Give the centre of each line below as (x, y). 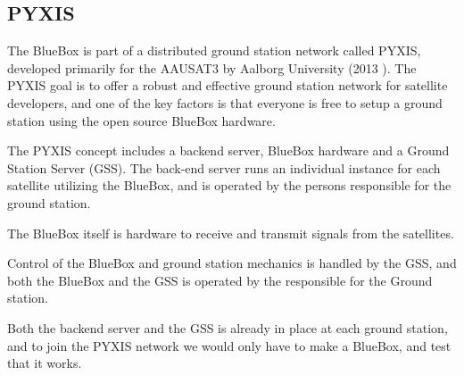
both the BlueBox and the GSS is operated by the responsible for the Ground (220, 280)
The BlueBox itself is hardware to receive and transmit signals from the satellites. (231, 233)
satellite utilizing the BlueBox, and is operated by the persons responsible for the (229, 185)
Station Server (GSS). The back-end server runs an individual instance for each (224, 167)
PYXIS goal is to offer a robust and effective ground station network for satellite (228, 85)
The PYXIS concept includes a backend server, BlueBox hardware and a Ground (228, 150)
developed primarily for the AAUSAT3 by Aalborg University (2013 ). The (212, 67)
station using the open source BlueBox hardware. (141, 120)
